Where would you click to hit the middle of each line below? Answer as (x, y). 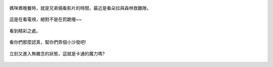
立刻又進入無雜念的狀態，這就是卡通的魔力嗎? (57, 53)
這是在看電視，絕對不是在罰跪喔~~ (45, 19)
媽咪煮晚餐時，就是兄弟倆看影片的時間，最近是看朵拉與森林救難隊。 (80, 8)
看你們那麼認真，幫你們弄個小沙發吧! (48, 42)
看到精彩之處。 (25, 30)
